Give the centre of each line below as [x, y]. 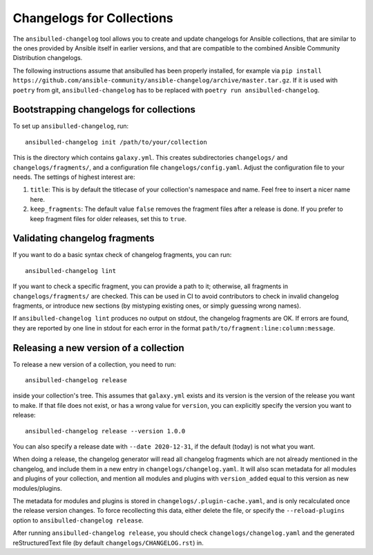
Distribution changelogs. [48, 58]
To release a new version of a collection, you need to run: [94, 364]
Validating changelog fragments [84, 238]
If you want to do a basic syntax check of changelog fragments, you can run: [122, 255]
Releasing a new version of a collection [98, 348]
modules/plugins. [37, 488]
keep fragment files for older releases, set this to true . [108, 218]
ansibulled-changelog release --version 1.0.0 [105, 431]
